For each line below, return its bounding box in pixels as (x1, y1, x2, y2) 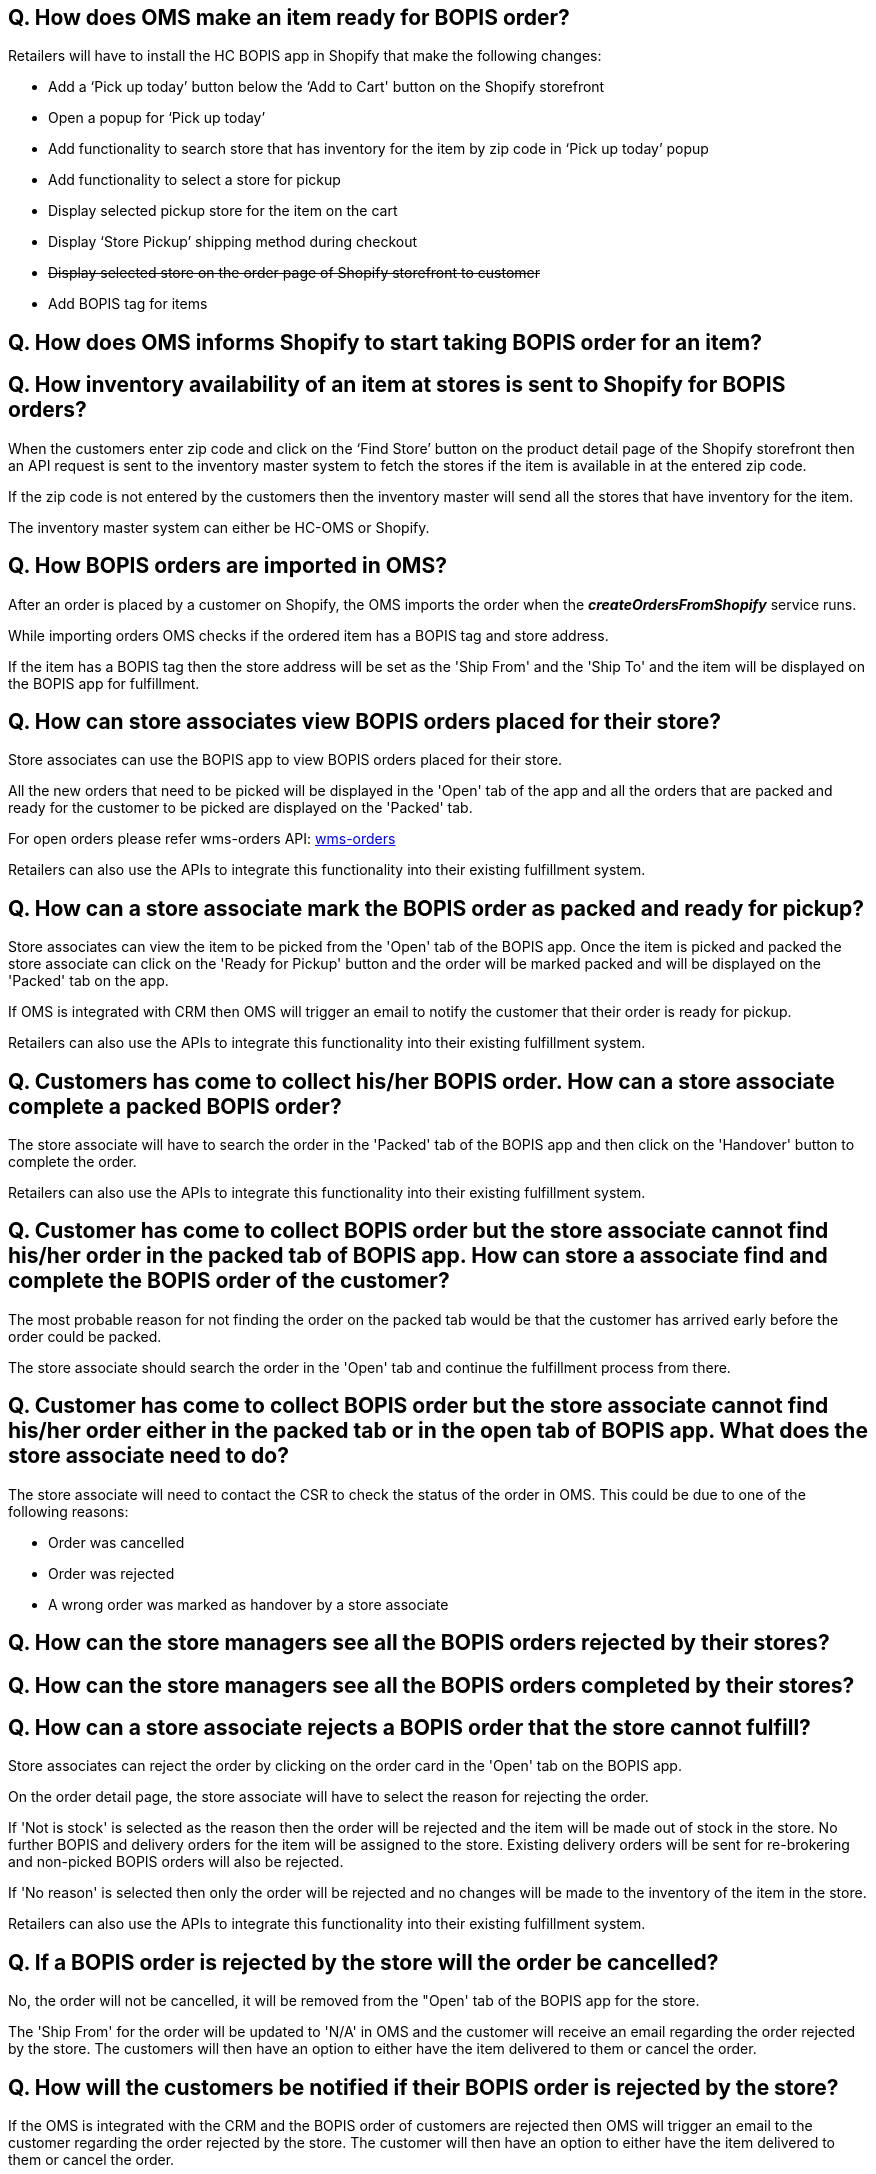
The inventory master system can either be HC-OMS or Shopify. (8, 518, 430, 536)
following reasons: (8, 1502, 129, 1520)
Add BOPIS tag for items (48, 295, 208, 313)
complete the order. (8, 1153, 137, 1171)
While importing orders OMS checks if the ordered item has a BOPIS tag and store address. (8, 626, 609, 644)
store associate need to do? (8, 1443, 289, 1469)
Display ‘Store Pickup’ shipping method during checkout (48, 233, 418, 251)
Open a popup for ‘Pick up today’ (48, 109, 266, 127)
